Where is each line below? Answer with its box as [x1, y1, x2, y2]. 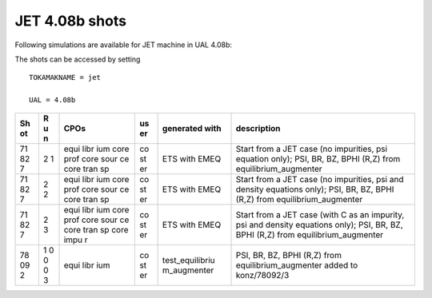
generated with [162, 122, 222, 133]
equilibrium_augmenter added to [235, 260, 358, 271]
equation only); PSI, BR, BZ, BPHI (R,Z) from [235, 153, 401, 164]
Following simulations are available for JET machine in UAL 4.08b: [14, 40, 232, 50]
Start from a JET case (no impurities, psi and [235, 173, 404, 185]
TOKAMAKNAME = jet [29, 73, 102, 82]
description [235, 122, 281, 133]
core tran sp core [63, 224, 129, 235]
